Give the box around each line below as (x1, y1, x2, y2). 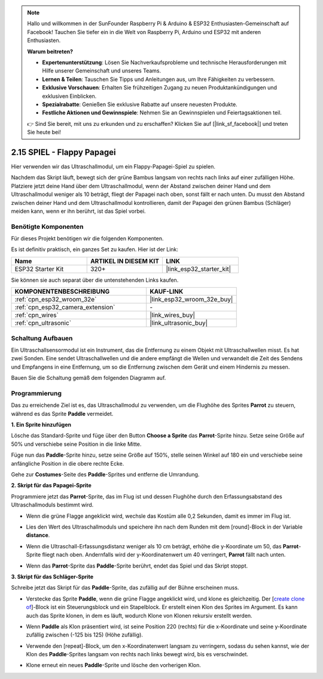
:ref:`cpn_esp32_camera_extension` (14, 303, 115, 312)
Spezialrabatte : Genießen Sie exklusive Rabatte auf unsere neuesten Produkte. (42, 101, 237, 108)
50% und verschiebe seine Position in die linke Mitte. (11, 440, 142, 448)
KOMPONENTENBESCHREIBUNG (14, 288, 110, 296)
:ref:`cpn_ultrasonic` (14, 319, 72, 327)
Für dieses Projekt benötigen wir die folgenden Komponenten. (11, 235, 164, 242)
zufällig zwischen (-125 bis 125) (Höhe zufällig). (26, 631, 144, 638)
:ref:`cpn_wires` (14, 311, 59, 319)
